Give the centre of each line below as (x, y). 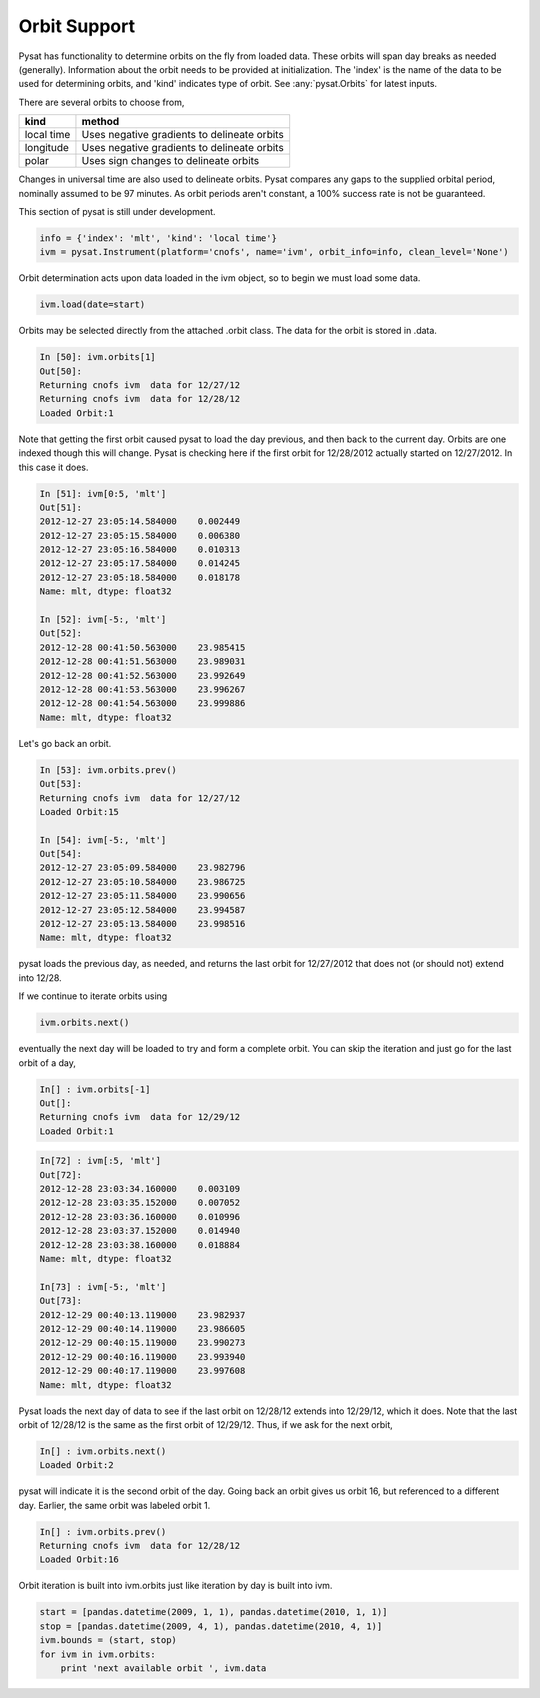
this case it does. (53, 467)
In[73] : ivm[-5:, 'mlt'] (103, 1286)
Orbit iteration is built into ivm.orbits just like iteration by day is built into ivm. (175, 1586)
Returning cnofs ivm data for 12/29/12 (139, 1117)
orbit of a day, (47, 1062)
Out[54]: (61, 854)
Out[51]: (61, 507)
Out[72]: (61, 1174)
